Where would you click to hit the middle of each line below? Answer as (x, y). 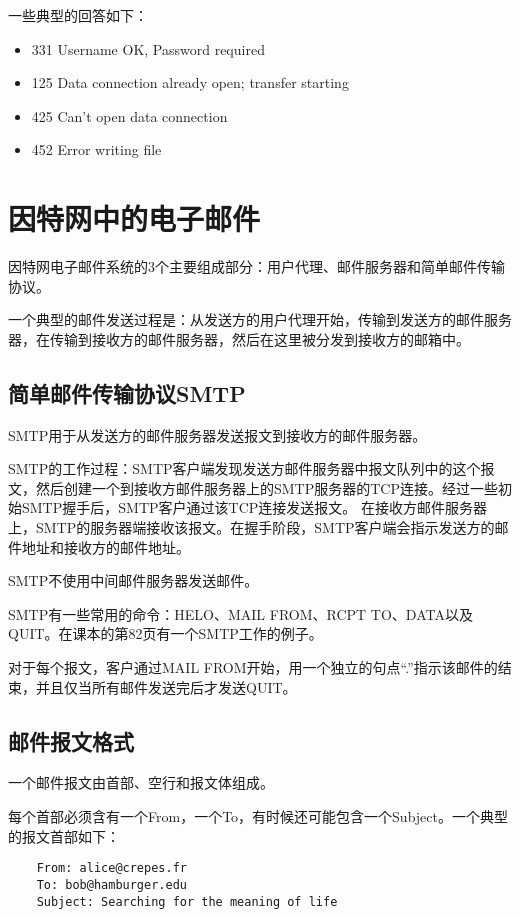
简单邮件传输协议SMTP (127, 392)
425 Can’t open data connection (129, 115)
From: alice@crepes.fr (111, 868)
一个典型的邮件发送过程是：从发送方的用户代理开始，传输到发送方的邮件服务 (260, 319)
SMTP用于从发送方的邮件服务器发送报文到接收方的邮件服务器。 (217, 434)
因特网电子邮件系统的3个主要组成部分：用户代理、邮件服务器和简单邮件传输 (256, 266)
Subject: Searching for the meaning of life (187, 901)
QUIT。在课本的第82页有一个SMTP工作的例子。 (165, 633)
